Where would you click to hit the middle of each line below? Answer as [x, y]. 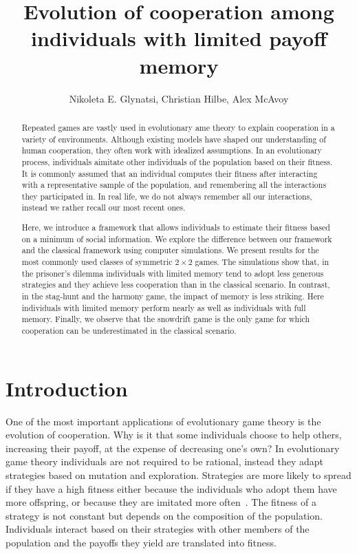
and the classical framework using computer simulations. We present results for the [170, 250]
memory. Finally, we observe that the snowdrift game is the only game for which [166, 319]
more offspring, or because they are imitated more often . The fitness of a [161, 502]
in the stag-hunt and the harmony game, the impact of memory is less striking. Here [173, 296]
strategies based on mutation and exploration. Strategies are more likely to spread [178, 475]
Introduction [67, 388]
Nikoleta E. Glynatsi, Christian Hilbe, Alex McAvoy [179, 98]
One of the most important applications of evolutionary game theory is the [163, 421]
